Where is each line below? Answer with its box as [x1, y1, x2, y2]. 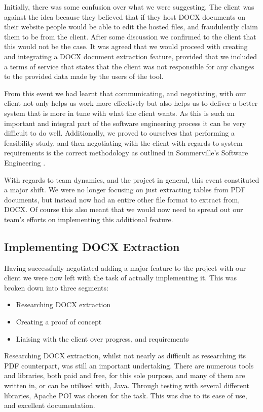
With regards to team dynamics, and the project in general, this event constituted [4, 174, 259, 185]
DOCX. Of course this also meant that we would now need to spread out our [4, 204, 243, 215]
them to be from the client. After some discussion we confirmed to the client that [4, 31, 256, 42]
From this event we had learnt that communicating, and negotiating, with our [4, 88, 246, 98]
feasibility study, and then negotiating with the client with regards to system [4, 137, 243, 148]
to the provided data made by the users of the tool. [4, 71, 164, 81]
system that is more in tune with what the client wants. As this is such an [4, 107, 235, 118]
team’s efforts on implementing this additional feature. [4, 214, 173, 224]
